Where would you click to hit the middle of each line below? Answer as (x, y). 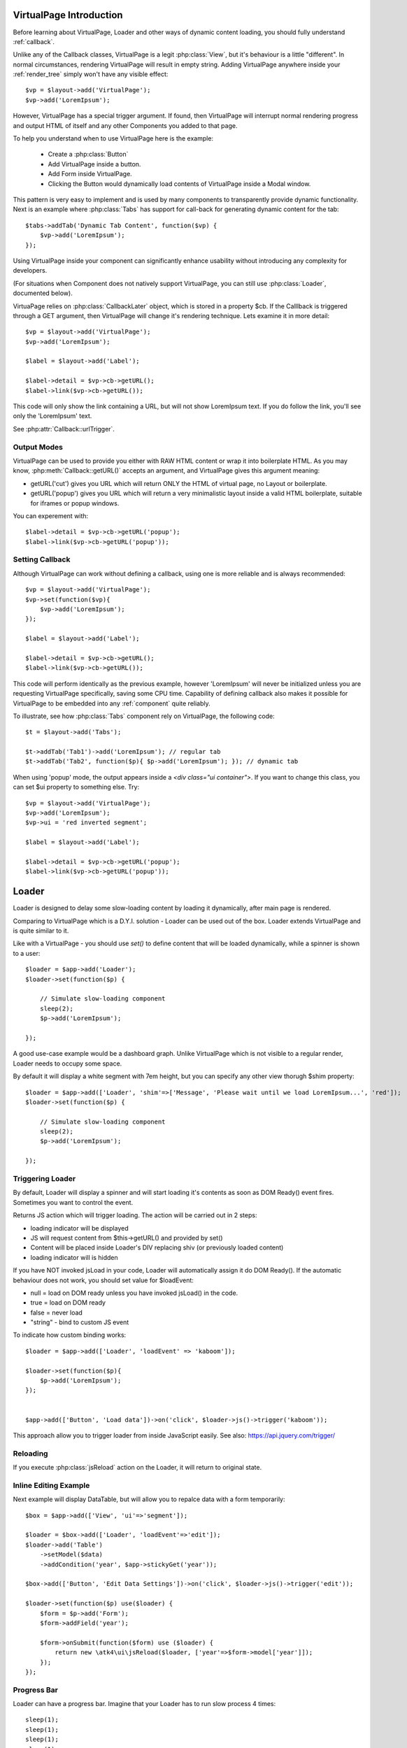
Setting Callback (42, 559)
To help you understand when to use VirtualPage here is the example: (113, 138)
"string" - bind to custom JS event (80, 1322)
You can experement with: (51, 516)
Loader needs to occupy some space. (67, 1063)
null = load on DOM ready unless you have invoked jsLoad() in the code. (134, 1293)
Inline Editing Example (51, 1485)
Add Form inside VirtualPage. (90, 174)
